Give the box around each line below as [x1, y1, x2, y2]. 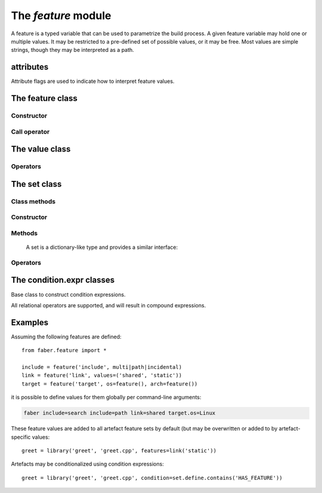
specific [11, 433, 31, 440]
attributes [11, 62, 49, 72]
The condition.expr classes [11, 275, 115, 285]
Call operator [11, 127, 50, 135]
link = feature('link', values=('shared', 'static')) [21, 372, 182, 379]
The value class [11, 144, 71, 155]
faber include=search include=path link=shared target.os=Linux [23, 409, 216, 417]
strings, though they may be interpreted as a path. [11, 47, 134, 54]
